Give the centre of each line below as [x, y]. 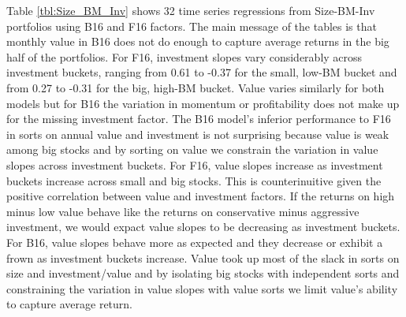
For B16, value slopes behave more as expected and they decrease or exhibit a [195, 242]
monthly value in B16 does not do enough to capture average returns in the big [198, 41]
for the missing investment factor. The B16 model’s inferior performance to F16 [199, 119]
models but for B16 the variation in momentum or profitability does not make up [203, 103]
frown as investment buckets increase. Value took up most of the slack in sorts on [203, 257]
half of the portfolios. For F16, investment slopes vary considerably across [184, 56]
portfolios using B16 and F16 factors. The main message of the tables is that [192, 26]
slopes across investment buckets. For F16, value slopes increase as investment [195, 164]
